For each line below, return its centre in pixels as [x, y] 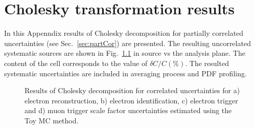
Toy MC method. [52, 120]
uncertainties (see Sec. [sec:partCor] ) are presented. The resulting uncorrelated [127, 43]
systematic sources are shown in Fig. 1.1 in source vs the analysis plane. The [125, 53]
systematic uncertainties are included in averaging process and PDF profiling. [125, 73]
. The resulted [207, 63]
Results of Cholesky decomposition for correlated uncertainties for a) [132, 90]
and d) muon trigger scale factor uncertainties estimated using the [128, 110]
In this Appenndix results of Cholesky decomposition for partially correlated [124, 33]
